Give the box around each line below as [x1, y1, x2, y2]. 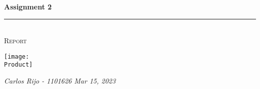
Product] [4, 61, 33, 69]
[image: [4, 53, 29, 60]
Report [4, 35, 27, 46]
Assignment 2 [4, 1, 52, 11]
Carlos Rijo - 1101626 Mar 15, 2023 [4, 76, 116, 86]
